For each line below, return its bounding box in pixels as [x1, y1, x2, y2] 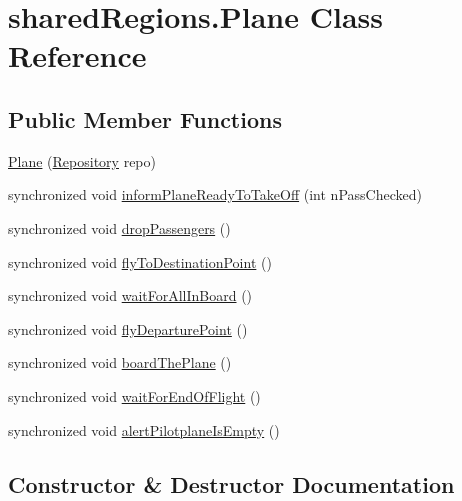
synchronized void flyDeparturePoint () [8, 318, 248, 339]
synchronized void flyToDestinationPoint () [8, 251, 272, 272]
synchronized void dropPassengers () [8, 217, 231, 238]
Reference [8, 35, 147, 76]
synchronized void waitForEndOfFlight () [8, 385, 261, 406]
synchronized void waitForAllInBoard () [8, 285, 253, 306]
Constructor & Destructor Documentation [8, 468, 455, 499]
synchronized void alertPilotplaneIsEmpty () [8, 419, 280, 440]
